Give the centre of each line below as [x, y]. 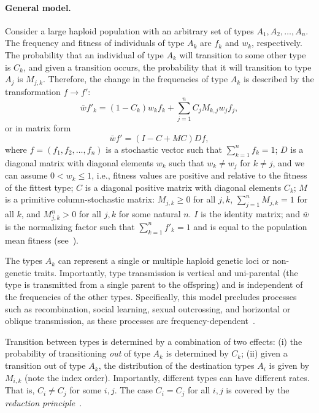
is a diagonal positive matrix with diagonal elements [183, 187]
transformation [33, 91]
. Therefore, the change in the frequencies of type [135, 79]
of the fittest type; [39, 187]
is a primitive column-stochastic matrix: [80, 199]
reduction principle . [44, 402]
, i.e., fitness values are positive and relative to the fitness [199, 175]
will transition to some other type [243, 54]
